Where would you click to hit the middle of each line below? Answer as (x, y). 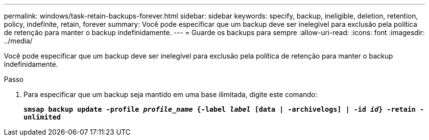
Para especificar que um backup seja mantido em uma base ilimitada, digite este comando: (170, 94)
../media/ (18, 41)
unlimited (42, 117)
